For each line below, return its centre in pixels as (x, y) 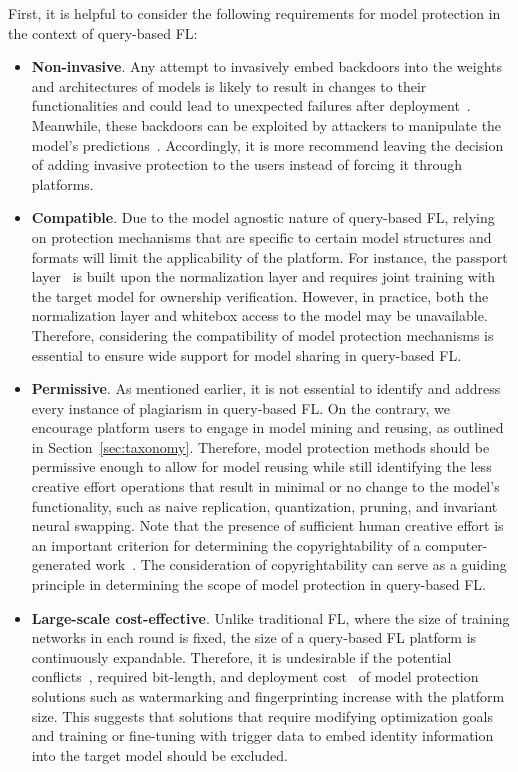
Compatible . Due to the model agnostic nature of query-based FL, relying (263, 217)
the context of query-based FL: (103, 32)
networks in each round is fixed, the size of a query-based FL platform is (254, 637)
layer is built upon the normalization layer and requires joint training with (263, 276)
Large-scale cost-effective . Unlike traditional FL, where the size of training (270, 617)
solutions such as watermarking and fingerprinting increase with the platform (268, 696)
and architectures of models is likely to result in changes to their (229, 85)
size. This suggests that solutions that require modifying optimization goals (262, 715)
